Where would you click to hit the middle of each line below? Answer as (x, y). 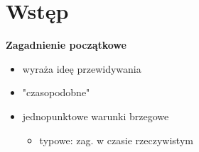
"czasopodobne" (56, 92)
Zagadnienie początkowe (66, 45)
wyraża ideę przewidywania (82, 68)
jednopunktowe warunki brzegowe (96, 116)
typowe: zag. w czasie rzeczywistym (116, 140)
